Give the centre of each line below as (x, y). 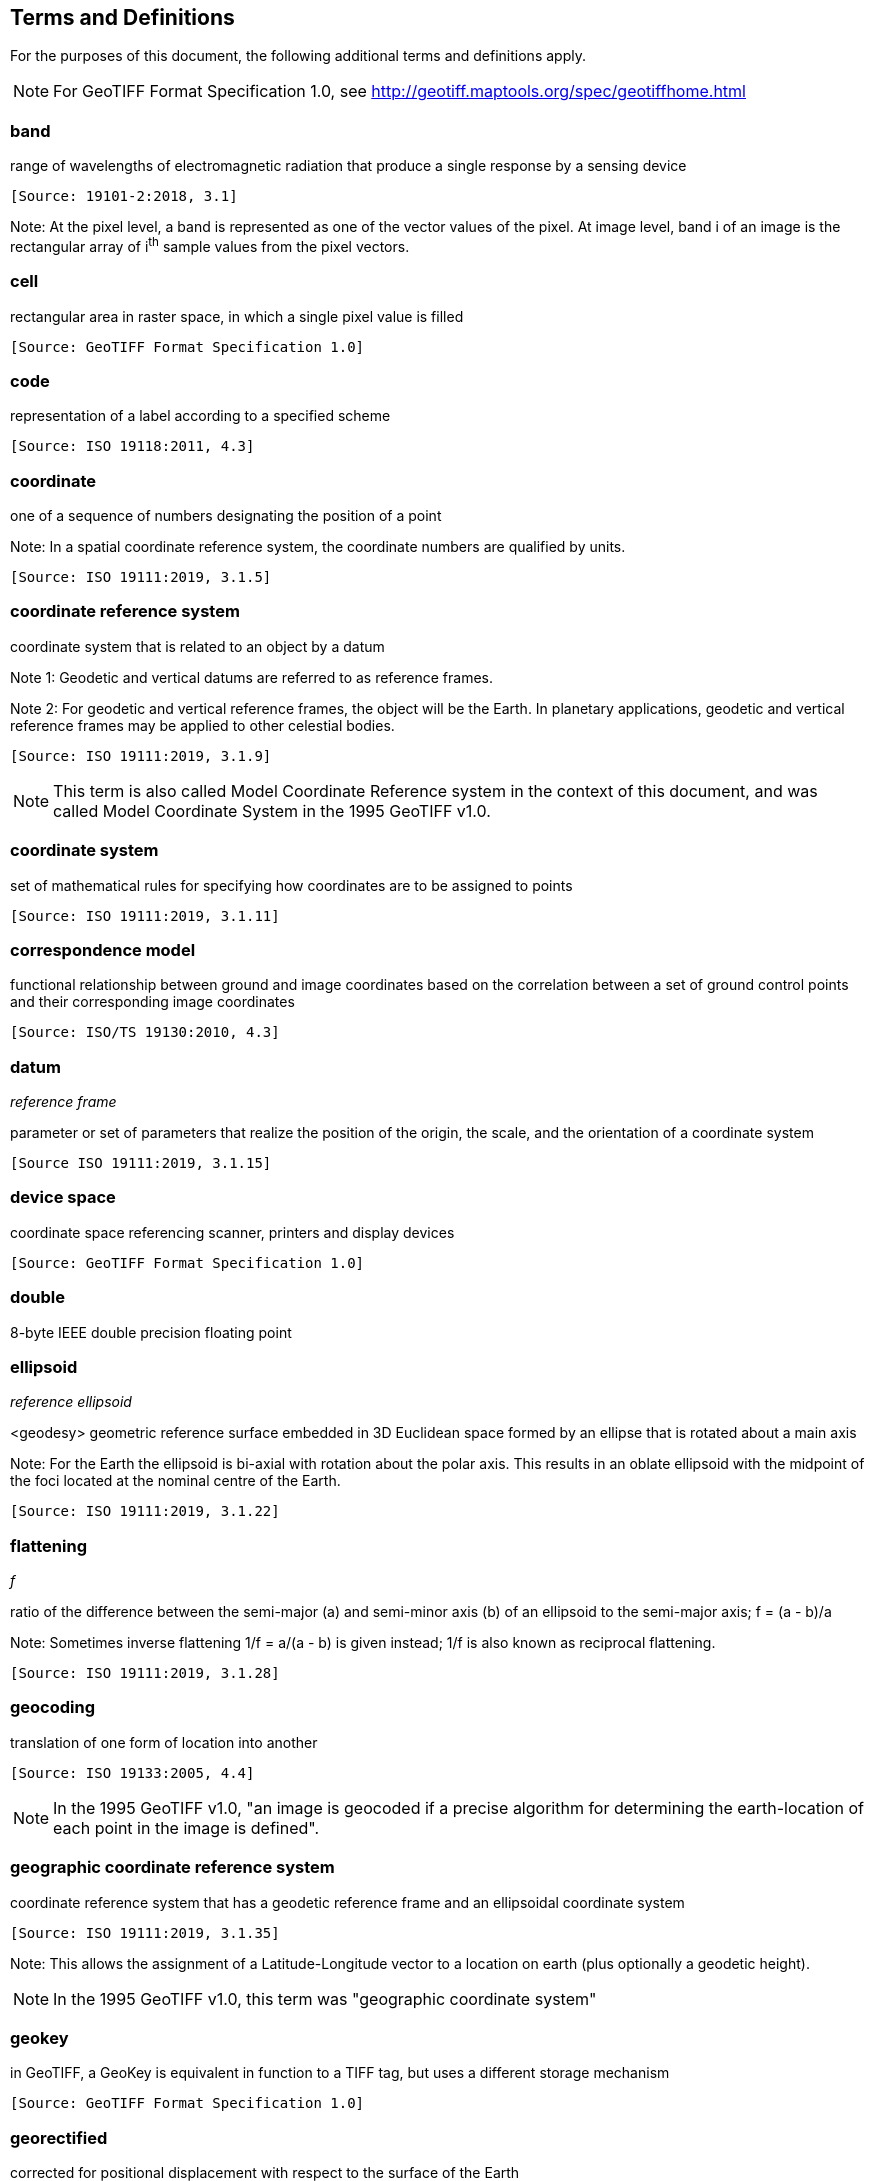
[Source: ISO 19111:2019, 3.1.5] (141, 577)
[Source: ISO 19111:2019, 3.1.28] (145, 1673)
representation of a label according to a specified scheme (200, 416)
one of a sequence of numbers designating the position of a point (226, 516)
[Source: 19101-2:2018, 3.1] (124, 196)
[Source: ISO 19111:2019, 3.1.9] (141, 755)
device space (63, 1197)
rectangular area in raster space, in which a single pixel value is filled (237, 316)
